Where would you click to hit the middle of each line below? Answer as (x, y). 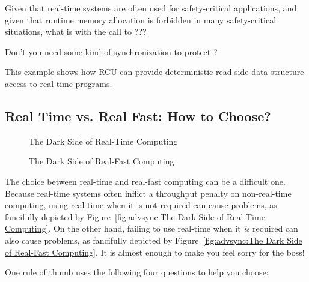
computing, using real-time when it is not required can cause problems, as (141, 205)
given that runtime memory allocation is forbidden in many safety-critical (141, 19)
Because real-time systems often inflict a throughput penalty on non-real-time (148, 193)
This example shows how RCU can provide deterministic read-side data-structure (154, 72)
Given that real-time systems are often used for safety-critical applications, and (151, 8)
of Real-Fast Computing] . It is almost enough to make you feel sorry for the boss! (155, 252)
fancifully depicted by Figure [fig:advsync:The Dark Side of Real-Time (135, 216)
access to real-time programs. (59, 83)
